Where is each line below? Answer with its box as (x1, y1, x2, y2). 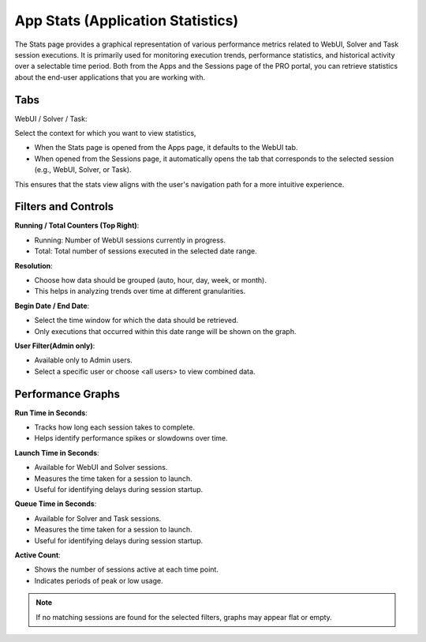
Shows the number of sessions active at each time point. (34, 565, 219, 574)
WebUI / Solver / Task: (14, 114, 88, 123)
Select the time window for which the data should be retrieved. (34, 316, 239, 325)
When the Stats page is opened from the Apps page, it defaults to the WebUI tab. (34, 143, 298, 152)
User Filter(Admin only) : (14, 341, 95, 351)
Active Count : (14, 550, 61, 560)
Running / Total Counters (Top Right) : (14, 221, 140, 231)
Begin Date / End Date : (14, 301, 90, 310)
